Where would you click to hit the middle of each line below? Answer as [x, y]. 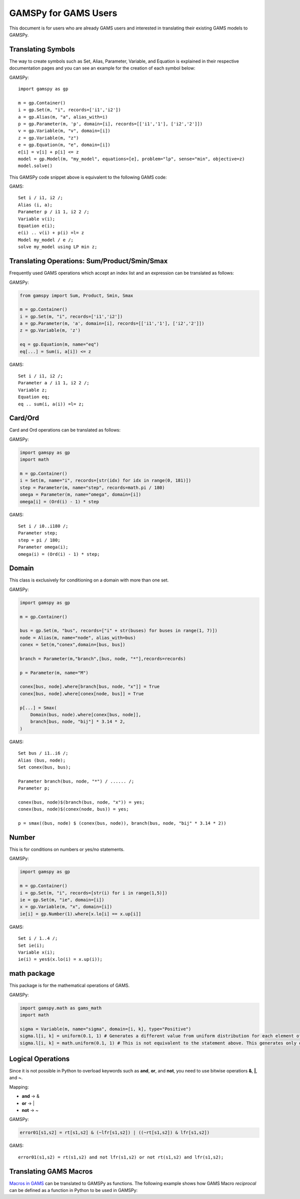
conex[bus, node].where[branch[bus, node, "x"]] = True [90, 687]
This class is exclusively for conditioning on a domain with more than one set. [89, 580]
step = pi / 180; [39, 540]
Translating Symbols [42, 49]
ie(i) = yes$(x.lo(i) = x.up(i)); [60, 959]
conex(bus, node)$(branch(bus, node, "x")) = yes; [81, 802]
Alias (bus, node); [42, 760]
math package [32, 974]
